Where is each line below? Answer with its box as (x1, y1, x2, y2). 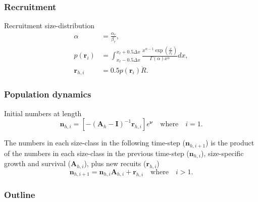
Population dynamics (4, 88, 91, 100)
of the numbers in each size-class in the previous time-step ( (4, 147, 189, 158)
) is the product (205, 137, 254, 148)
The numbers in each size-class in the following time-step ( (4, 137, 185, 148)
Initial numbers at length (4, 108, 82, 118)
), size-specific (201, 147, 244, 158)
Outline (4, 188, 35, 200)
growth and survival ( (4, 158, 71, 169)
